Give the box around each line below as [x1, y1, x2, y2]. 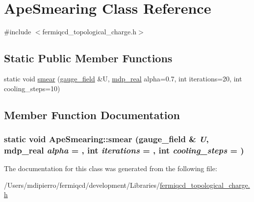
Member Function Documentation [4, 107, 180, 122]
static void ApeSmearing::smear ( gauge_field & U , [4, 132, 209, 145]
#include [4, 26, 31, 37]
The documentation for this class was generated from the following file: [4, 163, 217, 174]
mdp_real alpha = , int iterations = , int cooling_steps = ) [4, 144, 244, 156]
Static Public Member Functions [4, 50, 173, 66]
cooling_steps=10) [4, 83, 60, 93]
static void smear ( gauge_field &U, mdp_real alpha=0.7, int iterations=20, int [4, 73, 242, 83]
